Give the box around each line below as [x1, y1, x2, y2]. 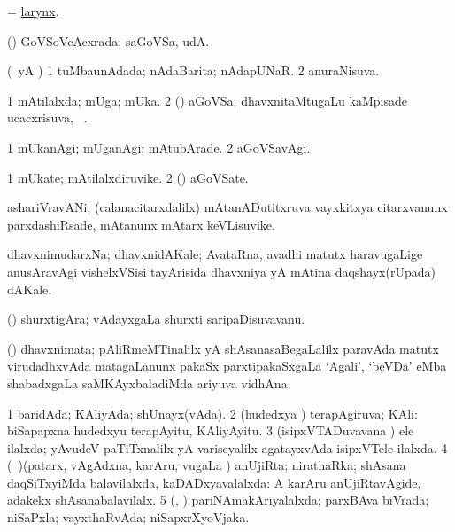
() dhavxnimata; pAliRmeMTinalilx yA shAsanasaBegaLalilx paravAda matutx [7, 339, 439, 357]
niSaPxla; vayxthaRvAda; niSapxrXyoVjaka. [7, 508, 250, 527]
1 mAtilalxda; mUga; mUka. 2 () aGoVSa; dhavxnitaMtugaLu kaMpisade [7, 90, 407, 109]
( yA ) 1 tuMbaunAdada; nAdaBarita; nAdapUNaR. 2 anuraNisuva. [7, 61, 380, 80]
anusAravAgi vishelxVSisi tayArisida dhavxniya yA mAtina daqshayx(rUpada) [7, 262, 436, 280]
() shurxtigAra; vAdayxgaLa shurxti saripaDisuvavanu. [7, 309, 305, 328]
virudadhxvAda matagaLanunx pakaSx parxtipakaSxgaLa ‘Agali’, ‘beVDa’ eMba [7, 356, 447, 375]
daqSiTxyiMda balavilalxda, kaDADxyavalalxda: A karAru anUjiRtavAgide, [7, 473, 421, 491]
